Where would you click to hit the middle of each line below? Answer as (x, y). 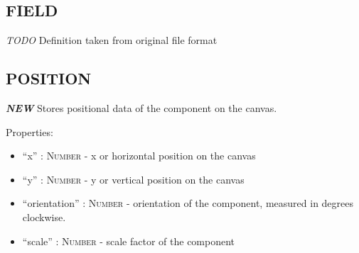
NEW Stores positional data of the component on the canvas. (141, 108)
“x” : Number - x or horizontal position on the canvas (139, 156)
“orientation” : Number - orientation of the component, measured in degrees (188, 203)
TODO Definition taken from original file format (112, 40)
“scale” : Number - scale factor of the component (129, 241)
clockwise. (44, 217)
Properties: (30, 131)
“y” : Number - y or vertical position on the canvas (133, 179)
